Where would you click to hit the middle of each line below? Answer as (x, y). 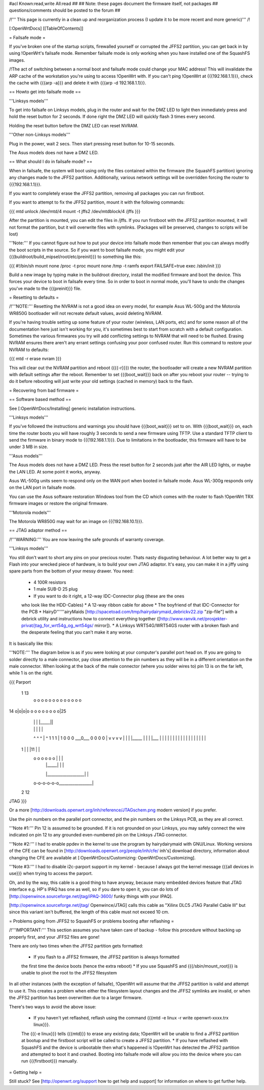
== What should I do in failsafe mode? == (51, 162)
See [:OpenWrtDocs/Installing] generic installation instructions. (72, 408)
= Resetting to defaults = (34, 297)
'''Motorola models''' (30, 512)
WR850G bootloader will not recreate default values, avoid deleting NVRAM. (86, 313)
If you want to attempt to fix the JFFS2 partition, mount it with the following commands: (97, 202)
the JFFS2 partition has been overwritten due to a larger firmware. (76, 998)
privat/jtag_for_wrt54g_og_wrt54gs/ (57, 626)
